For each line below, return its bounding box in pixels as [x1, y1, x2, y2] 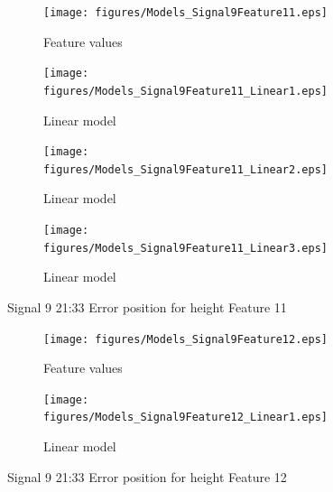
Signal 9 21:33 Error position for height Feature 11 [7, 297, 287, 316]
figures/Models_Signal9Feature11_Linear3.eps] [43, 241, 328, 255]
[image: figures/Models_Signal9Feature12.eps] [43, 332, 328, 346]
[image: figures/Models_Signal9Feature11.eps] [43, 6, 328, 19]
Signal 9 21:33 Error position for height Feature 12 [7, 467, 287, 486]
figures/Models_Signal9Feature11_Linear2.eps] [43, 162, 328, 176]
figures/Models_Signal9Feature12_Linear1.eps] [43, 411, 328, 424]
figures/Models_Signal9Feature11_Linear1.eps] [43, 84, 328, 97]
